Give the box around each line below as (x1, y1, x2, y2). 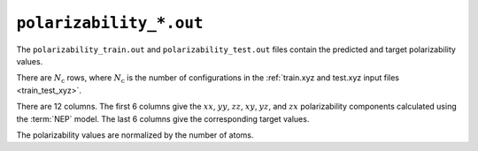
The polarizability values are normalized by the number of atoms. (16, 129, 254, 140)
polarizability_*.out (16, 13, 204, 33)
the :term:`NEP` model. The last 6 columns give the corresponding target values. (16, 113, 310, 124)
